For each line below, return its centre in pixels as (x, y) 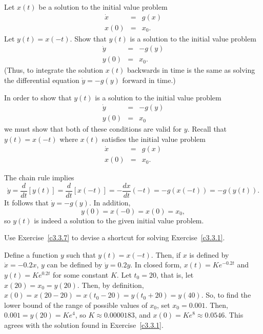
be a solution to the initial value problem (103, 7)
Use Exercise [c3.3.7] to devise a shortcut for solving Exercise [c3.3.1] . (115, 237)
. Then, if (166, 254)
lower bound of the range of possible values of (76, 305)
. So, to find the (226, 295)
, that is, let (175, 275)
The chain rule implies (39, 178)
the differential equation (42, 80)
